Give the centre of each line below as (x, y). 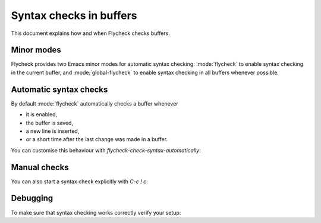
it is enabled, (42, 114)
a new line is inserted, (53, 131)
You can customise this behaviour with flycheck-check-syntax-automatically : (106, 150)
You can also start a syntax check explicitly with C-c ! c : (79, 181)
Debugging (32, 198)
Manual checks (40, 167)
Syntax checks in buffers (74, 15)
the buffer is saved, (50, 123)
